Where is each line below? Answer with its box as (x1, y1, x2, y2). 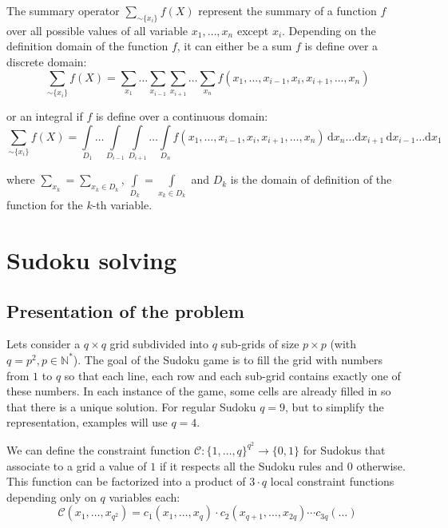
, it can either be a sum (176, 38, 292, 54)
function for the (6, 197, 83, 213)
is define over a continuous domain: (95, 107, 268, 124)
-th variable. (92, 197, 153, 213)
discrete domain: (6, 53, 87, 69)
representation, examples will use (6, 414, 168, 431)
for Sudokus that (303, 441, 386, 458)
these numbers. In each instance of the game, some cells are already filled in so (6, 383, 391, 399)
